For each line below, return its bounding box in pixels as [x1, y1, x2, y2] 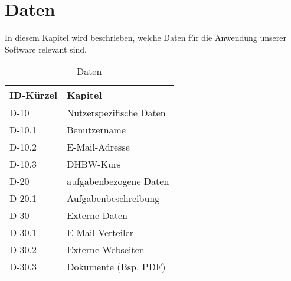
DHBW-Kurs [67, 157, 121, 171]
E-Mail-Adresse [67, 140, 130, 154]
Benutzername [67, 123, 126, 137]
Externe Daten [67, 208, 127, 223]
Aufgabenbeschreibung [67, 191, 160, 205]
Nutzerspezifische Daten [67, 106, 166, 120]
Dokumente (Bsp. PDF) [67, 260, 166, 274]
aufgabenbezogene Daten [67, 174, 169, 188]
